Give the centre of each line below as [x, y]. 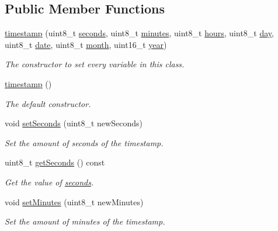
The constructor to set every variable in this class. [95, 64]
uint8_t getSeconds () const [55, 162]
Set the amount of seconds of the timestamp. [84, 142]
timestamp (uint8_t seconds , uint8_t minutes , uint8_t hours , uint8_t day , [139, 33]
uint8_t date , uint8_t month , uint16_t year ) [86, 44]
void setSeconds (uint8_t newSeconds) [74, 123]
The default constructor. [48, 103]
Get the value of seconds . [49, 182]
